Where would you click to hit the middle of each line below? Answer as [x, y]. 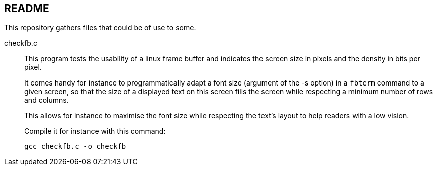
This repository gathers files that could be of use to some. [100, 28]
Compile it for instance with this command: [95, 131]
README [27, 8]
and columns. [47, 100]
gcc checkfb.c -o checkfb [75, 147]
